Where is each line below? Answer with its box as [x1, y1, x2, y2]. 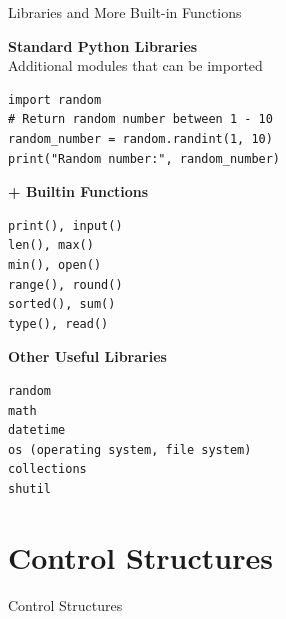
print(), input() [8, 218, 123, 233]
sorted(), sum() [8, 297, 116, 312]
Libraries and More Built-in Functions [8, 2, 242, 22]
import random [8, 92, 102, 107]
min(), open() [8, 257, 102, 272]
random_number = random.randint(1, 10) [8, 131, 273, 146]
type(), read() [8, 316, 109, 331]
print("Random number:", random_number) [8, 151, 281, 166]
